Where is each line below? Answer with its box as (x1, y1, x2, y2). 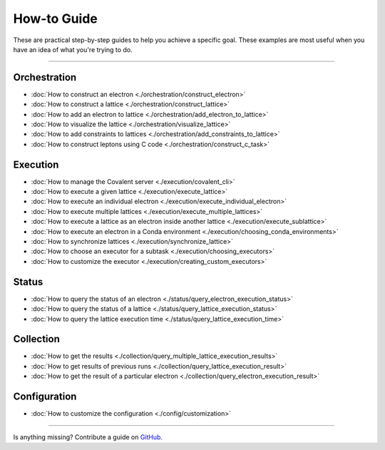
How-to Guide (13, 11, 98, 26)
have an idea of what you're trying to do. (13, 45, 133, 53)
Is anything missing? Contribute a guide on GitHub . (13, 432, 163, 441)
